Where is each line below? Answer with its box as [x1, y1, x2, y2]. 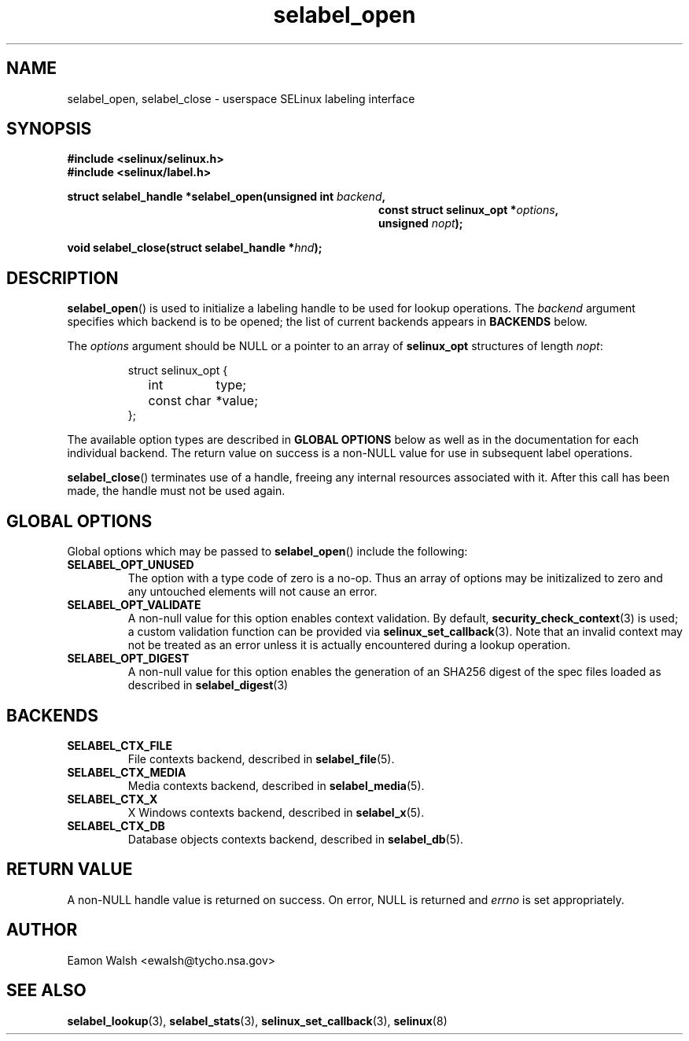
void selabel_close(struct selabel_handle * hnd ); [67, 241, 322, 255]
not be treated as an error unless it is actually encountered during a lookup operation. [127, 638, 571, 652]
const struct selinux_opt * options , [378, 203, 559, 217]
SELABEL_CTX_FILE [67, 738, 172, 752]
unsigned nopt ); [378, 216, 463, 231]
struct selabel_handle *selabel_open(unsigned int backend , [67, 190, 386, 204]
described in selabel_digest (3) [127, 678, 289, 692]
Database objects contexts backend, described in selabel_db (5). [127, 832, 464, 846]
